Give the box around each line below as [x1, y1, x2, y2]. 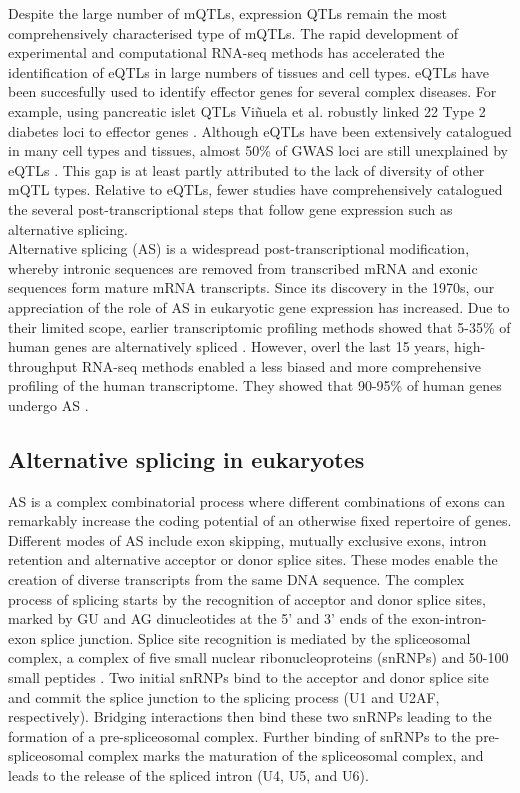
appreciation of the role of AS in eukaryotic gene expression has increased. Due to [8, 296, 510, 317]
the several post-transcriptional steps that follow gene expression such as [8, 198, 453, 219]
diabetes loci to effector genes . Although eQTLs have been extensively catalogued [8, 120, 512, 141]
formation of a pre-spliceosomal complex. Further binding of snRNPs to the [8, 725, 471, 746]
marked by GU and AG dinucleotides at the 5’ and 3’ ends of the [8, 608, 407, 629]
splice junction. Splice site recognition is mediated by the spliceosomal [41, 627, 471, 648]
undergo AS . [8, 394, 89, 415]
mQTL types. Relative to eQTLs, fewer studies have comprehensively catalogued [8, 179, 503, 200]
